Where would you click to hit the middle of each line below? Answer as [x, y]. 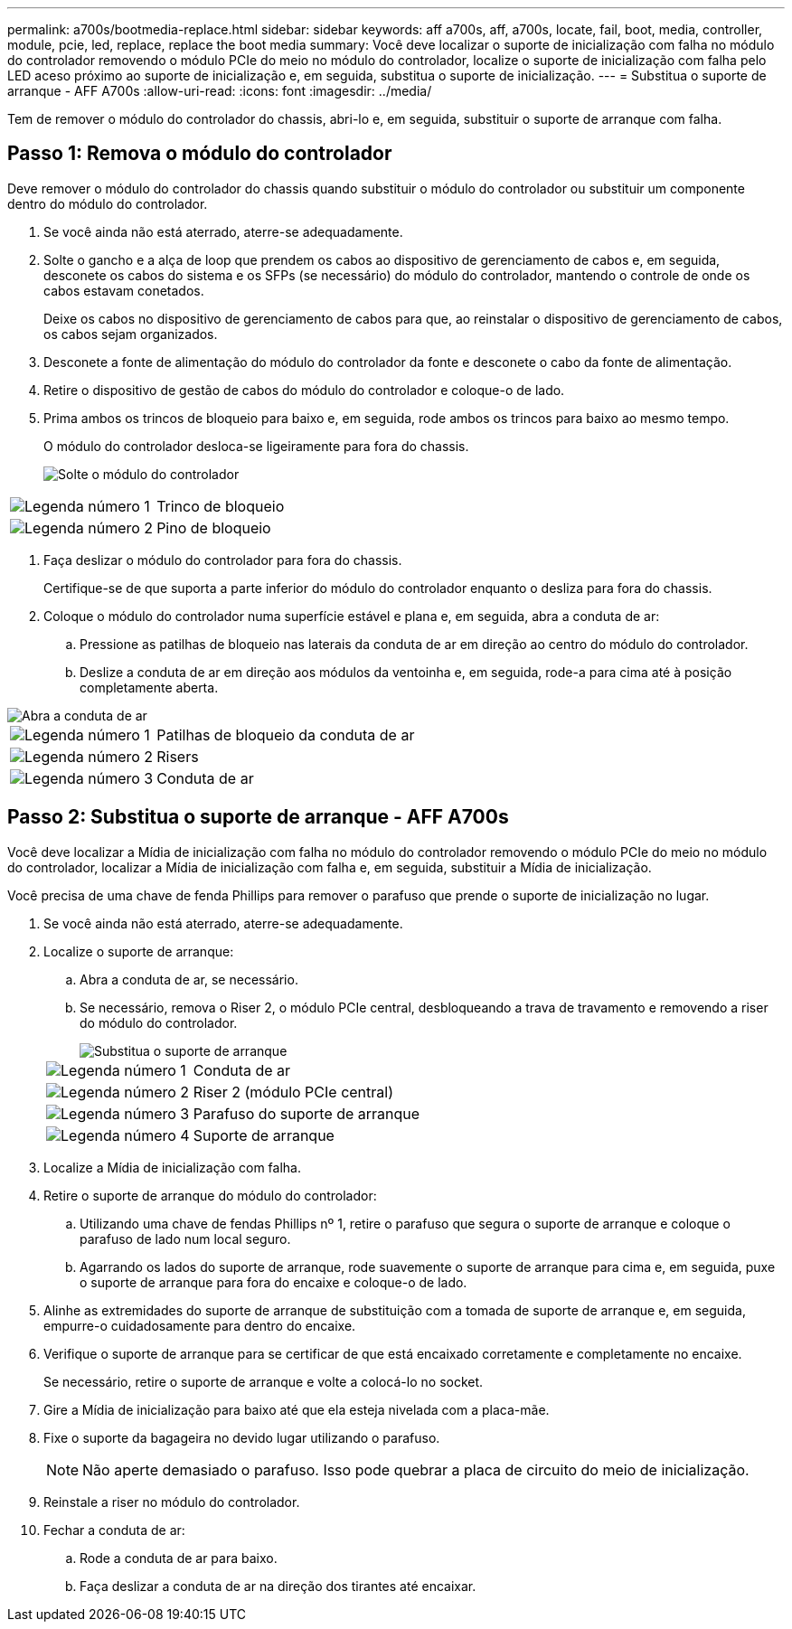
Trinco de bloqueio [221, 506]
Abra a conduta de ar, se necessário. [189, 979]
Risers [178, 756]
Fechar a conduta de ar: [114, 1530]
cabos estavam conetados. [124, 290]
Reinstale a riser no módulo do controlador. [172, 1502]
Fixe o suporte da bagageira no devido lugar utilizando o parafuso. [242, 1437]
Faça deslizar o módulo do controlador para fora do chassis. [223, 560]
